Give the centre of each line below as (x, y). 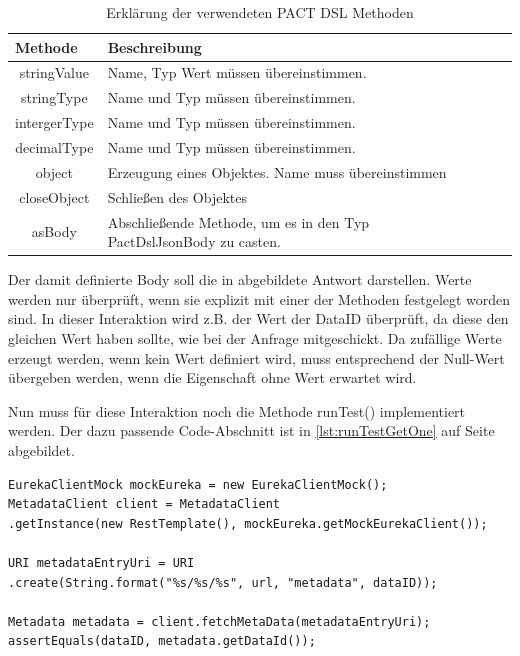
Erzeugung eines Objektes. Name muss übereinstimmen (277, 171)
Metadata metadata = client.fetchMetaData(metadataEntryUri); (219, 621)
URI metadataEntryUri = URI (101, 562)
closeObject (54, 196)
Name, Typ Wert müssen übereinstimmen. (237, 72)
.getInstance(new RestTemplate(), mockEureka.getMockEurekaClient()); (248, 523)
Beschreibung (154, 46)
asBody (54, 231)
